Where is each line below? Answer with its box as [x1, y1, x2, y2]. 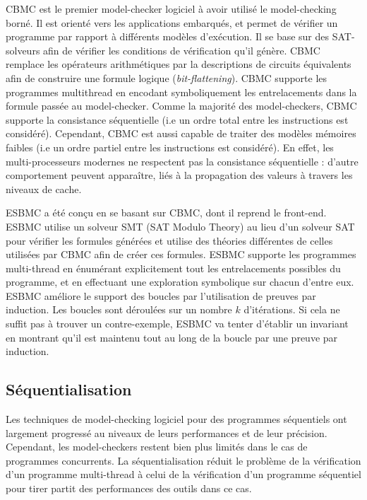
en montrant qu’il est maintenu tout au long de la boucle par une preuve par [6, 330, 338, 344]
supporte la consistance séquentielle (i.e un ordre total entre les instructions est [6, 112, 349, 127]
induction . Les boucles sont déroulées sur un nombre [6, 302, 232, 317]
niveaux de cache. [6, 181, 82, 196]
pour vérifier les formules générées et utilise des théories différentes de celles [6, 233, 333, 248]
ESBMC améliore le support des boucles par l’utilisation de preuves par [6, 288, 316, 303]
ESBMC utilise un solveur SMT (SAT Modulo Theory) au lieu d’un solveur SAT [6, 219, 355, 233]
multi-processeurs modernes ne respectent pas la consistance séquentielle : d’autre [6, 153, 359, 168]
